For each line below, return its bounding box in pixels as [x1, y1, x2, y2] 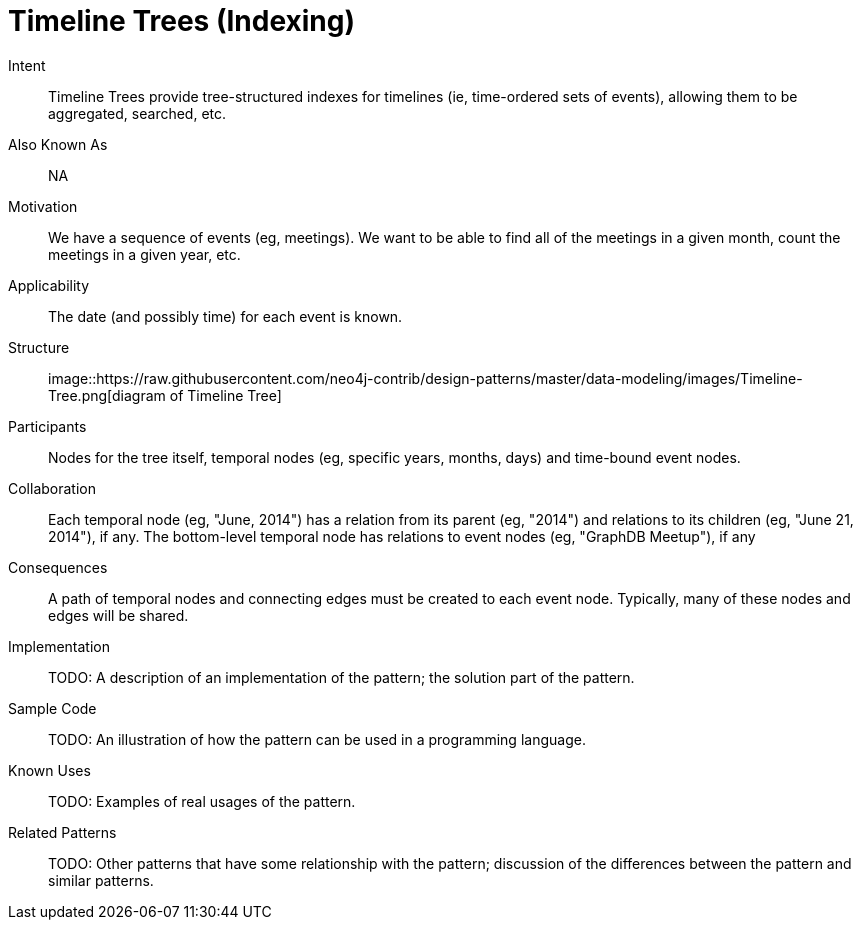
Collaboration [8, 479, 96, 497]
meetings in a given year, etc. [48, 245, 241, 263]
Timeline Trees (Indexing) [8, 4, 356, 38]
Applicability [8, 276, 90, 294]
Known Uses [8, 761, 91, 779]
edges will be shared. [48, 606, 189, 624]
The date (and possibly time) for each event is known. [48, 307, 403, 325]
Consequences [8, 558, 108, 576]
